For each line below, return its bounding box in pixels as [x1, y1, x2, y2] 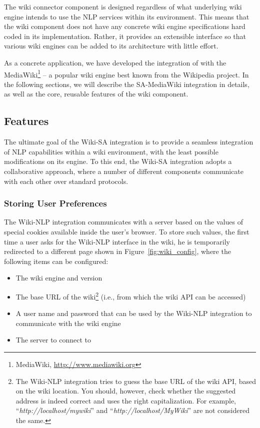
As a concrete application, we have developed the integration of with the [4, 57, 226, 67]
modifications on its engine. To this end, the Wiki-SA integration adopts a [4, 156, 232, 166]
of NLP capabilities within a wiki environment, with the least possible [4, 146, 218, 156]
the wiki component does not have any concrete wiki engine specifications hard [4, 21, 245, 31]
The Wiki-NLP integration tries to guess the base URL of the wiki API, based [15, 375, 256, 386]
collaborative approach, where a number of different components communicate [4, 165, 243, 176]
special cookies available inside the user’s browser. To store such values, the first [4, 226, 249, 236]
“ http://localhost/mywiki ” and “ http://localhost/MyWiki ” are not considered [15, 405, 249, 415]
